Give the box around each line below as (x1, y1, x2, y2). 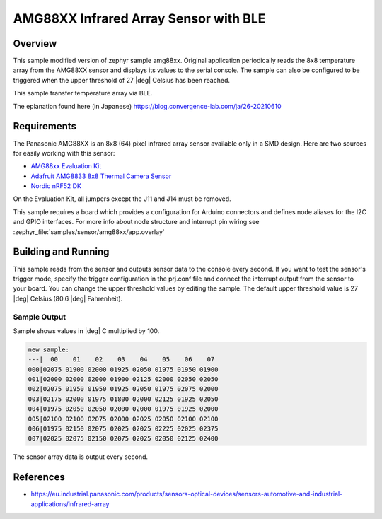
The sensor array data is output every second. (13, 453, 149, 461)
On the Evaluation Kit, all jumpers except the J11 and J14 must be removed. (13, 194, 231, 203)
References (13, 471, 65, 484)
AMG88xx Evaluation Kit (30, 162, 102, 170)
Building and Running (13, 246, 110, 258)
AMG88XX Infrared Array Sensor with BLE (13, 11, 266, 26)
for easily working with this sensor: (13, 148, 115, 157)
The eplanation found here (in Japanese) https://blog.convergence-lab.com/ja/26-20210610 (13, 102, 282, 110)
